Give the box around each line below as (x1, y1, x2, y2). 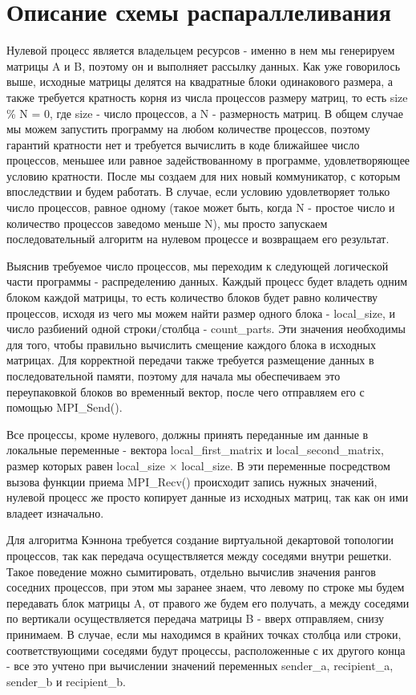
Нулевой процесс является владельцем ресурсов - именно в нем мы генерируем (6, 42, 395, 59)
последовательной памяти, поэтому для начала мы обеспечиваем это (6, 368, 341, 384)
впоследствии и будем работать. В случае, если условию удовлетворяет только (6, 183, 390, 200)
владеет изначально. (6, 504, 104, 521)
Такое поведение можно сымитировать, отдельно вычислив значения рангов (6, 563, 376, 579)
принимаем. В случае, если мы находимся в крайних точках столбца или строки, (6, 625, 402, 642)
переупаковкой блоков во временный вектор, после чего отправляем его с (6, 383, 365, 400)
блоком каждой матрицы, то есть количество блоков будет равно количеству (6, 289, 378, 306)
